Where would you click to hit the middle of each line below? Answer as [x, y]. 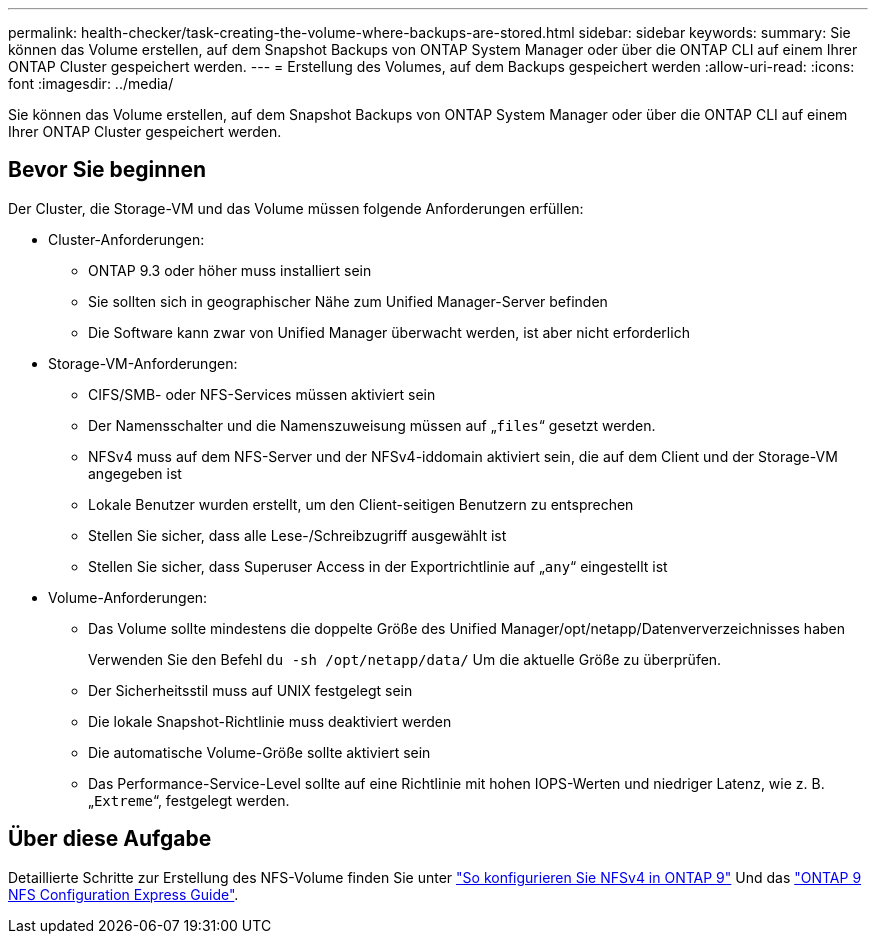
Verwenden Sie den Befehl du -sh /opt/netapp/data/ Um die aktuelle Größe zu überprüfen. [405, 659]
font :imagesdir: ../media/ [91, 83]
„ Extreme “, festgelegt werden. [189, 800]
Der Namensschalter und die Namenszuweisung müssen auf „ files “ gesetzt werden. [372, 425]
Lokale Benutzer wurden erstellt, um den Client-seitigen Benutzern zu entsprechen [361, 504]
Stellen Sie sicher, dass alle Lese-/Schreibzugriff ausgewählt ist [297, 535]
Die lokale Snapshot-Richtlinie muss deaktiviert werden [270, 721]
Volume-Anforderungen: [128, 597]
